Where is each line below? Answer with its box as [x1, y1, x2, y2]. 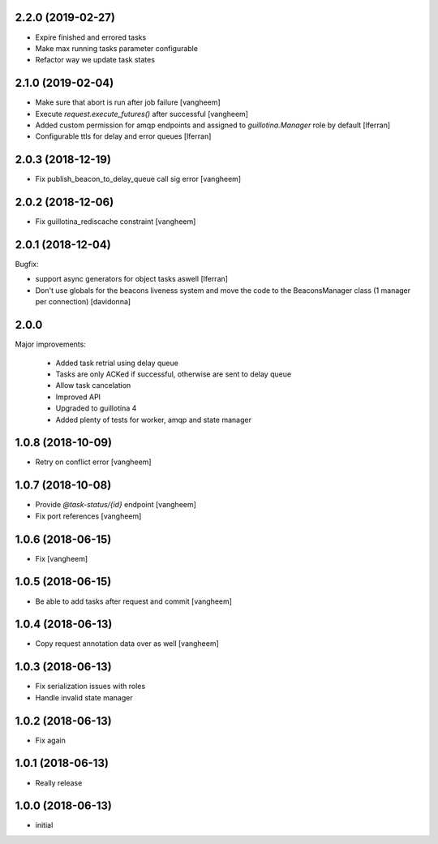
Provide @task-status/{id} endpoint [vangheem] [35, 500, 196, 510]
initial [35, 820, 54, 830]
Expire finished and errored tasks [35, 32, 147, 42]
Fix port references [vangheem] [35, 511, 142, 521]
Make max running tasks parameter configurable [35, 43, 199, 53]
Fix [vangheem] [35, 553, 88, 563]
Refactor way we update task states [35, 55, 156, 65]
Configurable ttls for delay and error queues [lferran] [35, 131, 212, 141]
